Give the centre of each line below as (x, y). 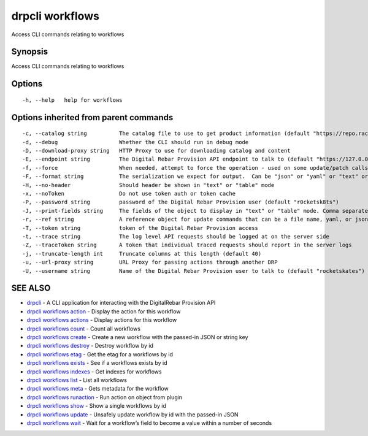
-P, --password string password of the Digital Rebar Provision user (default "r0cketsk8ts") (181, 202)
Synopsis (30, 52)
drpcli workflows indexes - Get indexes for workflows (94, 372)
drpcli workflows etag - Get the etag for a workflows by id (100, 354)
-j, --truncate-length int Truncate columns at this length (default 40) (142, 254)
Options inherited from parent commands (92, 117)
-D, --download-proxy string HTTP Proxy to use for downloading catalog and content (156, 151)
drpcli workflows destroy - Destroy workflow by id (90, 346)
